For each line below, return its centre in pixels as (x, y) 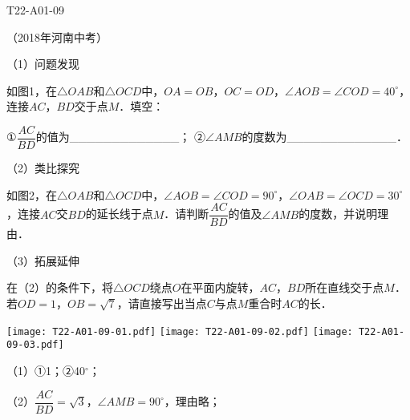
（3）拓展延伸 (43, 260)
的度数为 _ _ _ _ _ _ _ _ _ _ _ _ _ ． (325, 137)
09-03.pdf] (35, 345)
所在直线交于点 (345, 287)
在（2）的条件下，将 (60, 287)
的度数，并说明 (338, 214)
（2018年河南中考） (57, 36)
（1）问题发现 (43, 64)
